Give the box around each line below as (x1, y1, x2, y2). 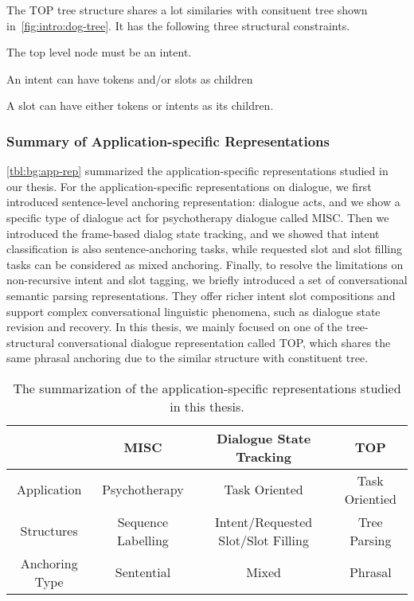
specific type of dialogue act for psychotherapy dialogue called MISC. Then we (6, 209, 389, 225)
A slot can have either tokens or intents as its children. (6, 97, 274, 114)
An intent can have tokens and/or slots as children (6, 70, 253, 87)
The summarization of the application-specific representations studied (13, 378, 401, 397)
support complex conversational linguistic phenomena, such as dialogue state (6, 302, 381, 319)
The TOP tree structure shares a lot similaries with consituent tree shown (6, 2, 368, 18)
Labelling (117, 530, 169, 549)
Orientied (344, 489, 397, 508)
